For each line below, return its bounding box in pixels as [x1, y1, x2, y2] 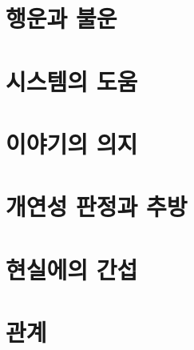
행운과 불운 [6, 2, 117, 34]
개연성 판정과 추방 [6, 190, 188, 223]
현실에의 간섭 [6, 252, 138, 285]
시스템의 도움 [6, 64, 138, 97]
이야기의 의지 [6, 127, 138, 159]
